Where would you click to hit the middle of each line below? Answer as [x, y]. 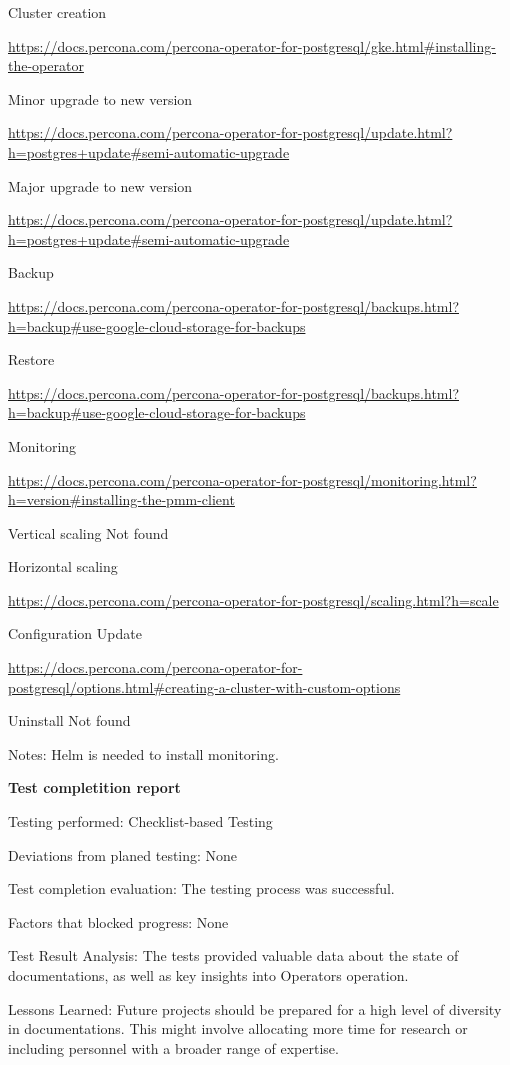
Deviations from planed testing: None [123, 854]
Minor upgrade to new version [100, 98]
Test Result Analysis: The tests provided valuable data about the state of [233, 955]
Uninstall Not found [69, 720]
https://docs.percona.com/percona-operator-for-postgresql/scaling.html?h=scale [253, 599]
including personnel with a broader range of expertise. [173, 1047]
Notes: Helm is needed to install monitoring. [143, 753]
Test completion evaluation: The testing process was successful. [201, 888]
